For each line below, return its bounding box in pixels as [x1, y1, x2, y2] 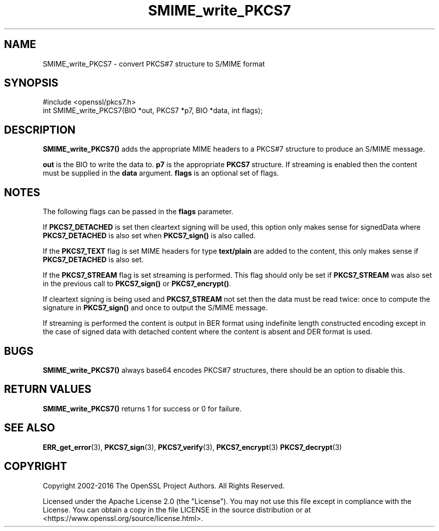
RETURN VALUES [4, 383, 92, 396]
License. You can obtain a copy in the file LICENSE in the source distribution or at [43, 505, 311, 514]
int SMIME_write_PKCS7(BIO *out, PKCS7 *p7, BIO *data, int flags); [43, 106, 263, 115]
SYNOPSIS [4, 77, 59, 90]
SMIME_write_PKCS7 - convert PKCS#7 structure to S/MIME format [43, 59, 265, 68]
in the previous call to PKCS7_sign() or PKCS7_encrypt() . [43, 279, 232, 288]
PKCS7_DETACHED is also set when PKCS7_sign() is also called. [43, 231, 256, 240]
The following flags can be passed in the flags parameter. [43, 207, 234, 216]
